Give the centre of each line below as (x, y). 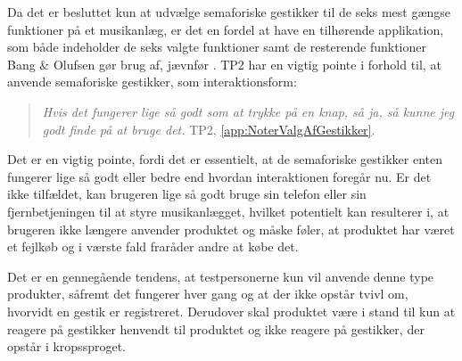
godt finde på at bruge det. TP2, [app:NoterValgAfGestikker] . (209, 129)
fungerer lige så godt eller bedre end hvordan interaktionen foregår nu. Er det (219, 176)
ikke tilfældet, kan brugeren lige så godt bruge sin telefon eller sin (187, 194)
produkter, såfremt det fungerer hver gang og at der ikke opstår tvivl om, (208, 294)
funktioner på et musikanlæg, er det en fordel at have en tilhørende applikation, (226, 29)
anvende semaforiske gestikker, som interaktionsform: (152, 82)
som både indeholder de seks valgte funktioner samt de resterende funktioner (217, 47)
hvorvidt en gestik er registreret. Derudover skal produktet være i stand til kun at (231, 311)
